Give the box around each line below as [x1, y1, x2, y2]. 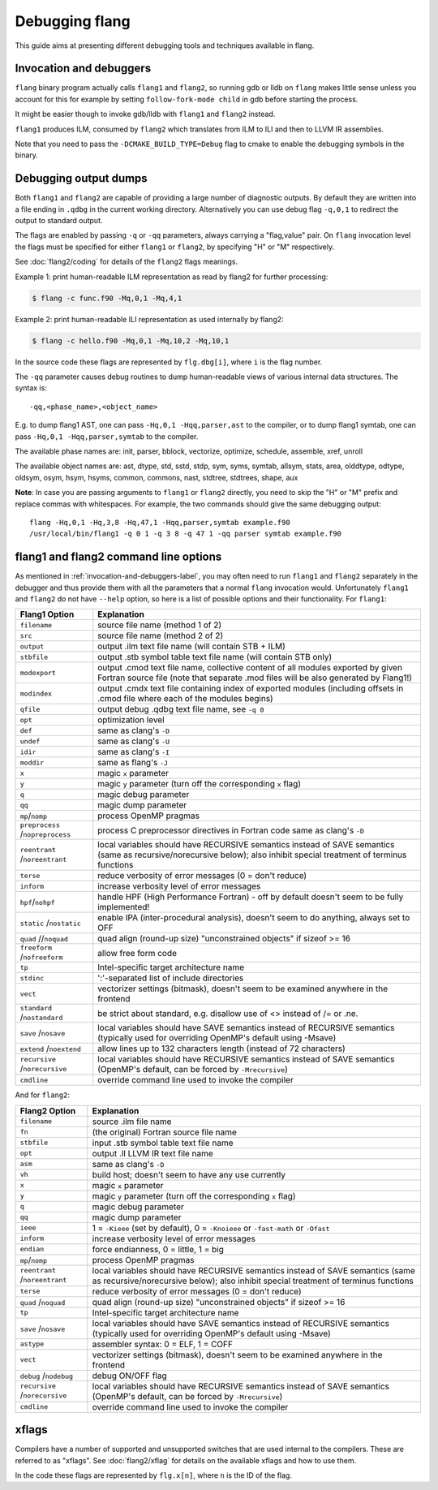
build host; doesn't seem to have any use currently [92, 1169, 286, 1180]
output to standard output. [15, 216, 103, 226]
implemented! [97, 902, 150, 913]
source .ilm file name [92, 1116, 172, 1127]
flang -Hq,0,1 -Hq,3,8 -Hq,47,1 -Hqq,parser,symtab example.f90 [29, 518, 291, 527]
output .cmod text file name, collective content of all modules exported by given [97, 662, 403, 674]
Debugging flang [15, 12, 131, 30]
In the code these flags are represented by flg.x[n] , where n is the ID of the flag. [15, 1471, 292, 1480]
